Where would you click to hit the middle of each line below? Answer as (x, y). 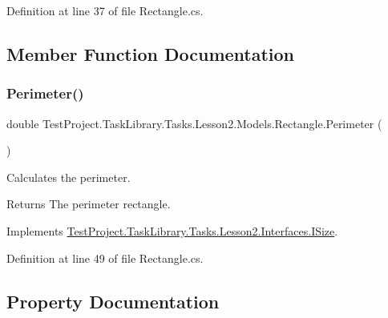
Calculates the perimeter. (69, 177)
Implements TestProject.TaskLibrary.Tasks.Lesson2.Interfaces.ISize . (172, 230)
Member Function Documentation (151, 53)
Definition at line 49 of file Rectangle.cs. (105, 258)
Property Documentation (113, 301)
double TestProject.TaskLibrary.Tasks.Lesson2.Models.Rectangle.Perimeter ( (194, 123)
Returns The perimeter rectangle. (89, 204)
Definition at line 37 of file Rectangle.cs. (105, 10)
